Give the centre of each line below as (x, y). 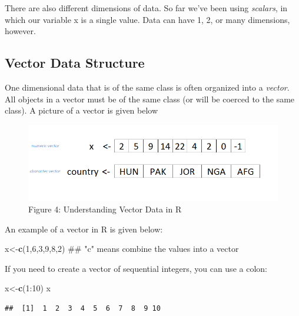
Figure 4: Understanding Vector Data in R (105, 209)
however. (20, 31)
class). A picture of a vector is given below (82, 110)
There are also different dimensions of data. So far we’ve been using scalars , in (146, 8)
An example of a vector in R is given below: (84, 229)
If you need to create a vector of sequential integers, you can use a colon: (136, 268)
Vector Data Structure (75, 63)
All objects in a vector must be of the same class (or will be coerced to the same (150, 99)
